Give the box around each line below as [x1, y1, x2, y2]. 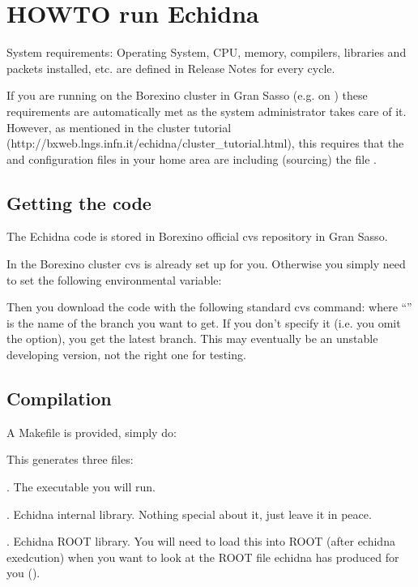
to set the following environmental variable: [6, 271, 222, 288]
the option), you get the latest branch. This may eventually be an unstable [6, 330, 378, 347]
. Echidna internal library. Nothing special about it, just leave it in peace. [6, 505, 372, 522]
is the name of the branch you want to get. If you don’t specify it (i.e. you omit [6, 314, 401, 331]
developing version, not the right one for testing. [6, 346, 246, 363]
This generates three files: [6, 451, 134, 468]
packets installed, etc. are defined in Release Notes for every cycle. [6, 59, 335, 76]
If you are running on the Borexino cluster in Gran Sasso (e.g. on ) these [6, 87, 368, 104]
